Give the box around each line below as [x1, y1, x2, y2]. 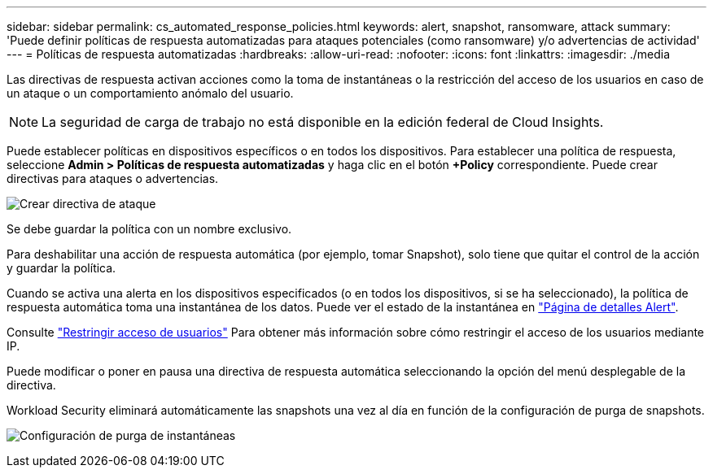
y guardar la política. [7, 261, 116, 275]
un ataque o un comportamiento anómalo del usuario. [7, 86, 294, 100]
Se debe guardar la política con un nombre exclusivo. [7, 222, 292, 236]
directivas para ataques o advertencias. [7, 172, 219, 185]
